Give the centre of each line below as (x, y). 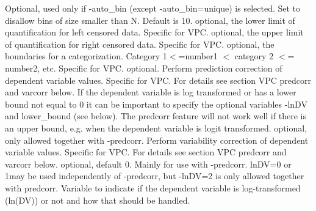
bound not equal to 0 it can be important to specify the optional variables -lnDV (156, 104)
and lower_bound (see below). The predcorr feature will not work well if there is (156, 116)
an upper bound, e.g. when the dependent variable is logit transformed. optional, (156, 128)
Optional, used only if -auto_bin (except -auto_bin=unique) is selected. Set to (153, 8)
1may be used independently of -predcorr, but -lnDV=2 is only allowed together (155, 176)
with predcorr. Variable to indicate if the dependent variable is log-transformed (153, 187)
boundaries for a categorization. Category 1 (86, 56)
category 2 (254, 56)
